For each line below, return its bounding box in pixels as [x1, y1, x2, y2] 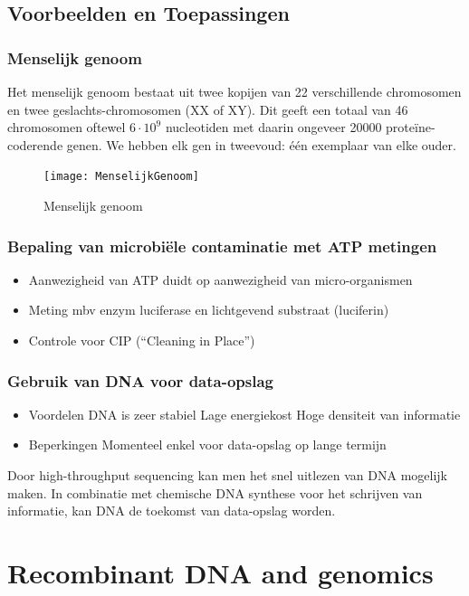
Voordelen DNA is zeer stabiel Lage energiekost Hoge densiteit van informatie [28, 404, 461, 423]
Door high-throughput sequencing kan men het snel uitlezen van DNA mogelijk [7, 466, 447, 485]
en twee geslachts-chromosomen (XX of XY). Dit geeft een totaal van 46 [7, 99, 408, 118]
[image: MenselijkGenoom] [43, 170, 199, 184]
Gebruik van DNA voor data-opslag [7, 369, 274, 392]
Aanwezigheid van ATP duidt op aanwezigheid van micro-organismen [28, 270, 413, 289]
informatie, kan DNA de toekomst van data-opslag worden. [7, 501, 336, 520]
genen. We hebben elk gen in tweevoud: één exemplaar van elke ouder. [66, 135, 456, 154]
